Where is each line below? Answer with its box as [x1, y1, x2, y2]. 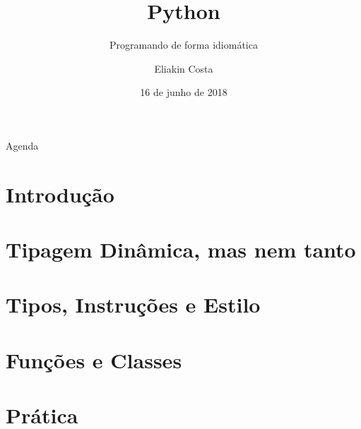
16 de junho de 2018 [140, 85, 227, 99]
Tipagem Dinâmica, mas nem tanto [6, 235, 356, 264]
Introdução [6, 179, 114, 208]
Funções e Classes [6, 345, 182, 374]
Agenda [6, 138, 39, 152]
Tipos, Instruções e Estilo [6, 290, 261, 319]
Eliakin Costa [154, 61, 213, 75]
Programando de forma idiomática [110, 37, 258, 52]
